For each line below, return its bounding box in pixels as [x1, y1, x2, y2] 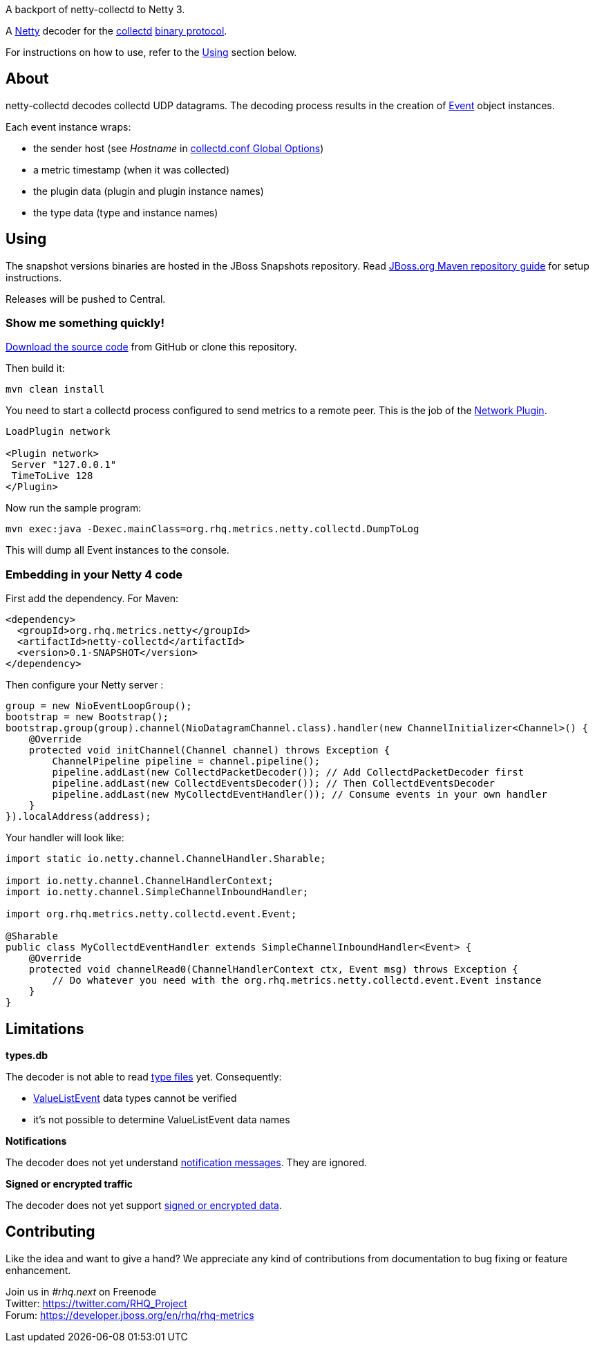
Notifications [6, 1135, 67, 1148]
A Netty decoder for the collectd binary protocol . [6, 25, 227, 37]
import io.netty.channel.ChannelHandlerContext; [6, 875, 274, 887]
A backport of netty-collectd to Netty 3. [6, 3, 185, 15]
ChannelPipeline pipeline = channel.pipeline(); [52, 756, 321, 767]
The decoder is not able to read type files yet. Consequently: [6, 1071, 282, 1083]
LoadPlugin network [6, 426, 111, 438]
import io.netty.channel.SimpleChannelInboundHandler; [6, 886, 309, 898]
